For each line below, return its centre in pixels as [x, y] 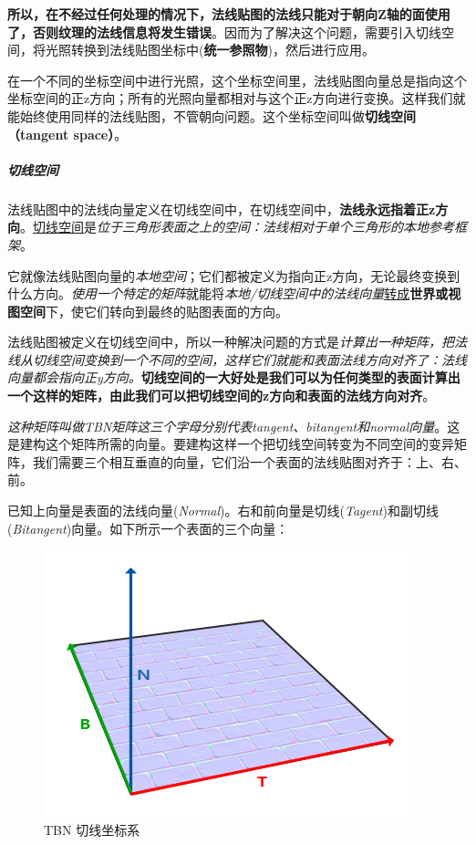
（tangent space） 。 [67, 134]
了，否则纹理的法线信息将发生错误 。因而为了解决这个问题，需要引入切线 [224, 31]
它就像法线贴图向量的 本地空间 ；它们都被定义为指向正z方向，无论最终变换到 [234, 275]
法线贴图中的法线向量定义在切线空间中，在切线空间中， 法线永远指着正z [222, 209]
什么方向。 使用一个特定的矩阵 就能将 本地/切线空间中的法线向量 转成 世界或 [228, 293]
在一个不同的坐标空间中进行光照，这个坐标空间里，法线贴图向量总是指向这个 [237, 80]
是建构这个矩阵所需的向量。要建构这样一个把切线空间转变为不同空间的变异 [231, 444]
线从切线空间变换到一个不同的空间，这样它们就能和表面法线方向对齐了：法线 [237, 359]
